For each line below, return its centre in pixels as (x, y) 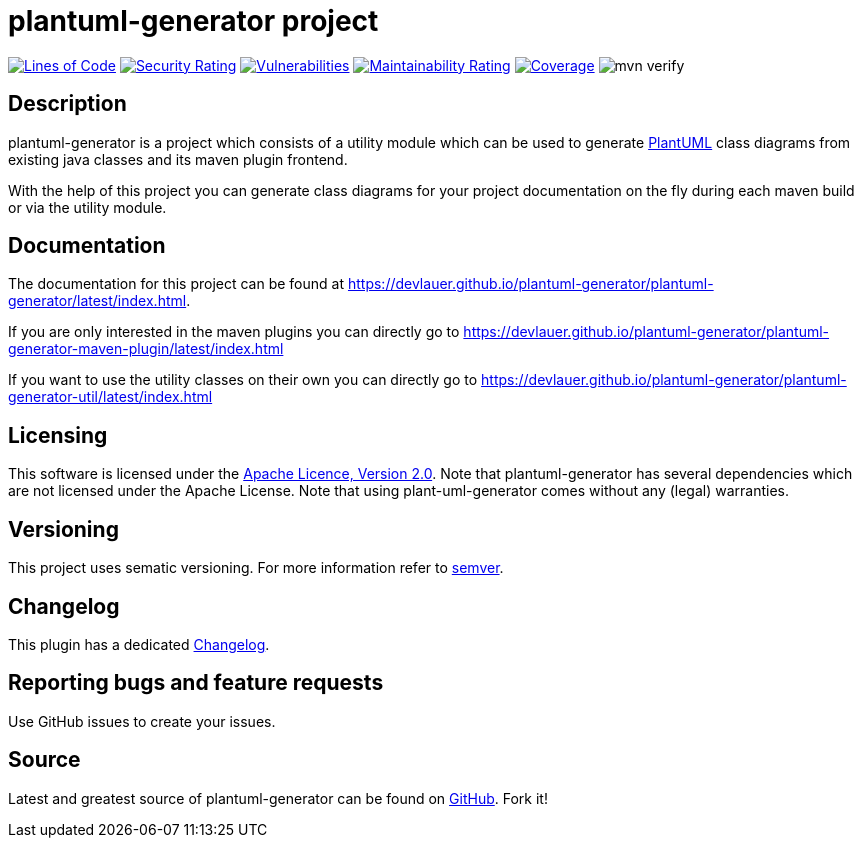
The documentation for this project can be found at (176, 284)
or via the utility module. (87, 207)
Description (67, 104)
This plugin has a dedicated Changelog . (139, 644)
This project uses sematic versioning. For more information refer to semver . (256, 568)
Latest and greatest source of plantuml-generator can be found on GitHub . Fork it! (278, 798)
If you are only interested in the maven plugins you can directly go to (234, 332)
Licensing (58, 435)
